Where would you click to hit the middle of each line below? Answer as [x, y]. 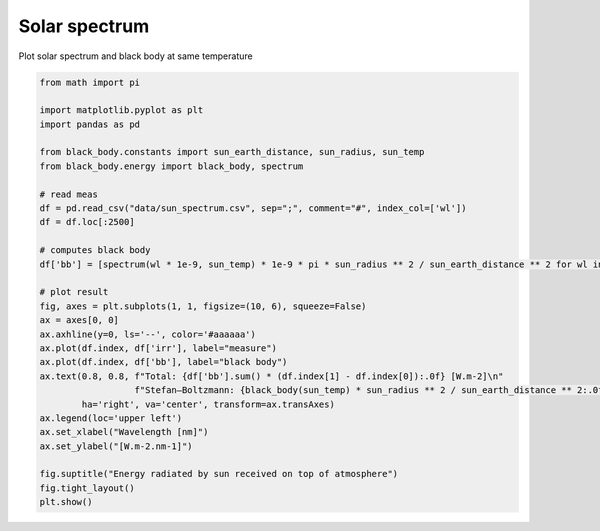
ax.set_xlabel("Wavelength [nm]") [124, 432]
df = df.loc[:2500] [87, 222]
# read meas [69, 194]
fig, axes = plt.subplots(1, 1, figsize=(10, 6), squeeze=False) [203, 306]
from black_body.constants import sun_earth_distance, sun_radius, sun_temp [232, 152]
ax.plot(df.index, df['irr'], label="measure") [158, 348]
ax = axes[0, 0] [79, 320]
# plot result [74, 292]
